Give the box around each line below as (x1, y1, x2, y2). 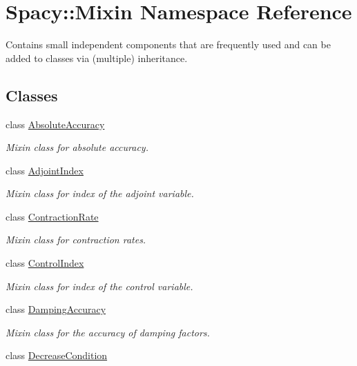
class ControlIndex (6, 256, 84, 270)
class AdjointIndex (6, 163, 84, 177)
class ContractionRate (6, 209, 99, 223)
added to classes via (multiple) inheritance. (6, 50, 188, 65)
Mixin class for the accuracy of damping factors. (6, 325, 210, 339)
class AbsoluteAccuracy (6, 116, 105, 131)
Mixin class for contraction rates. (6, 232, 146, 247)
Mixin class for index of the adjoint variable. (6, 186, 194, 201)
